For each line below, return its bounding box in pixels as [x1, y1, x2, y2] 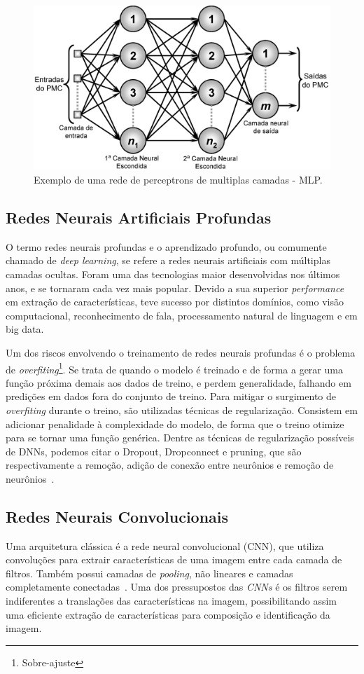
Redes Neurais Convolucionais [6, 505, 229, 527]
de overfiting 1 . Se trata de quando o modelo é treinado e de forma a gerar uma [6, 359, 343, 376]
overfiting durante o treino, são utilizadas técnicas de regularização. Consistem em [6, 402, 358, 417]
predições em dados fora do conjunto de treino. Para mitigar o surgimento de [6, 389, 336, 404]
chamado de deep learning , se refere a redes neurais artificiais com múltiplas [6, 253, 330, 268]
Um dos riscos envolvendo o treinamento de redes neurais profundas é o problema [6, 345, 356, 359]
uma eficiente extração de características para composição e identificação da [6, 607, 330, 621]
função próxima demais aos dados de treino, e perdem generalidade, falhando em [6, 375, 351, 390]
